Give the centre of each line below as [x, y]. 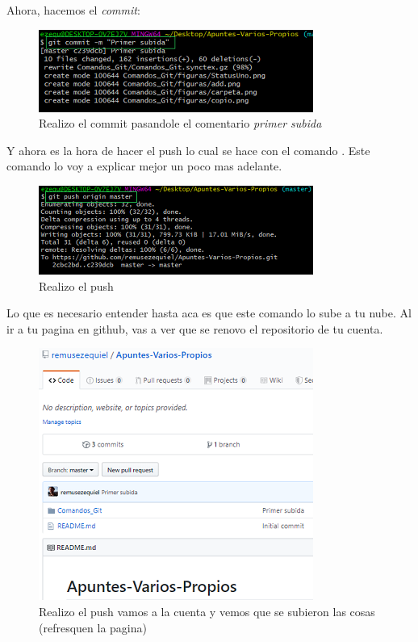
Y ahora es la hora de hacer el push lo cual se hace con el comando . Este [188, 150]
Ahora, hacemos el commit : [73, 10]
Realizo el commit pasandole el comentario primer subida [180, 123]
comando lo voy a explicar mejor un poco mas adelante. [144, 166]
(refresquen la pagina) [93, 627]
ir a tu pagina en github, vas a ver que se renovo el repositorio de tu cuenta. [195, 328]
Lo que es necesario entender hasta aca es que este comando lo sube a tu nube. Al [209, 313]
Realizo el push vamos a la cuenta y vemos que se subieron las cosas [207, 611]
